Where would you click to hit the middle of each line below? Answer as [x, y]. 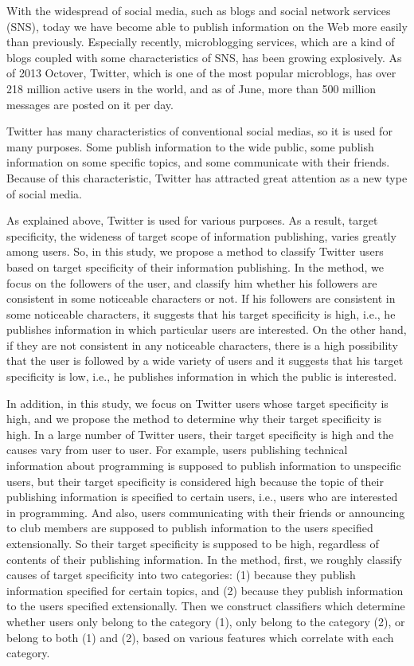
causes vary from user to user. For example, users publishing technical [177, 450]
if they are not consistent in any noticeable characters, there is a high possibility [202, 345]
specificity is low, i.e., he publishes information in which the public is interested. [202, 376]
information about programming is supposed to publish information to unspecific [204, 466]
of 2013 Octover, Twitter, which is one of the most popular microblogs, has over [201, 73]
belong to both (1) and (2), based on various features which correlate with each [200, 637]
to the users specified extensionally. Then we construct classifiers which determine [206, 606]
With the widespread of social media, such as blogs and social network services [199, 10]
